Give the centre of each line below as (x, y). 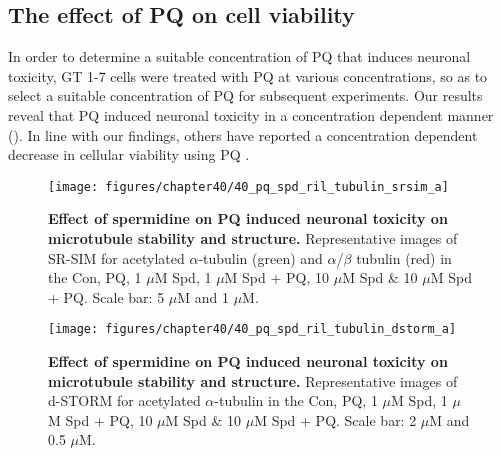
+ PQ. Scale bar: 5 (106, 296)
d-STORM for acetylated (124, 400)
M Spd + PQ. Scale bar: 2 (335, 419)
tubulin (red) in (404, 257)
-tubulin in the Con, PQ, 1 (296, 400)
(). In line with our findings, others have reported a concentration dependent (243, 134)
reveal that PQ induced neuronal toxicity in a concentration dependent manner (251, 114)
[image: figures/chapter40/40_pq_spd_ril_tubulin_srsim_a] (248, 186)
